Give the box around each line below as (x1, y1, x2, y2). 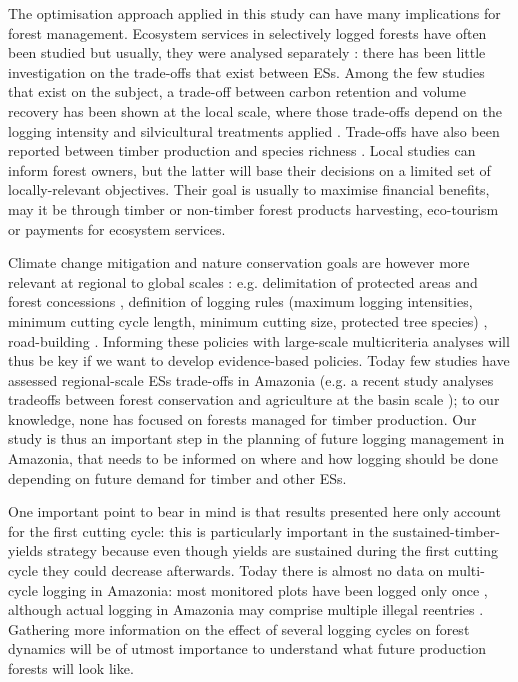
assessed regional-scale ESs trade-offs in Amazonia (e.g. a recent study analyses (8, 369, 494, 390)
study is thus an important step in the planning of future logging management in (8, 428, 505, 449)
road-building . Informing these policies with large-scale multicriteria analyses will (8, 330, 510, 351)
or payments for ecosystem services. (8, 218, 226, 239)
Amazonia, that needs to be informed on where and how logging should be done (8, 448, 498, 469)
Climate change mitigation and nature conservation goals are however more (8, 252, 470, 273)
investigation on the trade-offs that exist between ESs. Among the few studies (8, 61, 485, 82)
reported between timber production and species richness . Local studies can (8, 140, 476, 161)
